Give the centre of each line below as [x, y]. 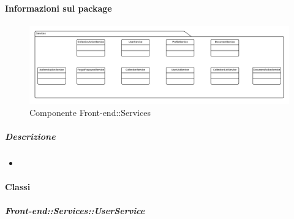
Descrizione [30, 136]
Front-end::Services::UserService [75, 211]
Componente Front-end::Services [90, 112]
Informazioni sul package [58, 8]
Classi [18, 187]
